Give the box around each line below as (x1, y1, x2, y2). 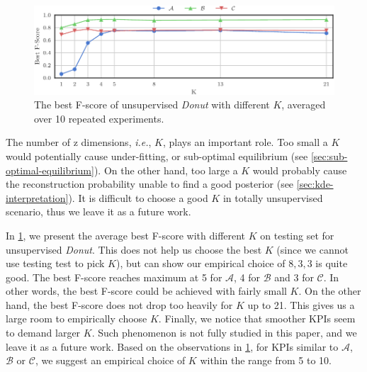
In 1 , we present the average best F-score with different (6, 227, 246, 242)
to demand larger (6, 325, 81, 340)
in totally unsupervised (222, 190, 323, 205)
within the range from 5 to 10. (200, 353, 332, 368)
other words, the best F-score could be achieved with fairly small (6, 283, 287, 298)
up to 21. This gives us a (247, 297, 355, 312)
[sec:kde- (296, 176, 334, 191)
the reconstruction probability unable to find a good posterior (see (6, 176, 294, 191)
